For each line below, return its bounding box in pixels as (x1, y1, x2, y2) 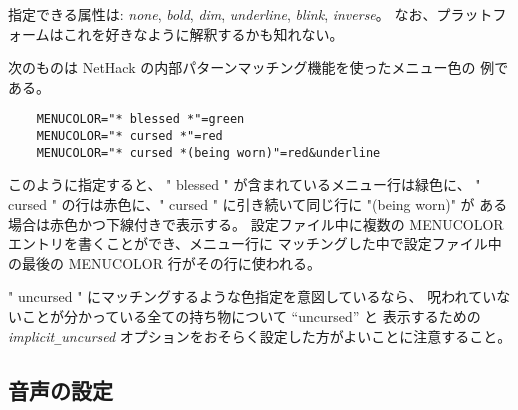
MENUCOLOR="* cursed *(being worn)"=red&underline (36, 145, 381, 160)
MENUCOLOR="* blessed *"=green (36, 112, 245, 127)
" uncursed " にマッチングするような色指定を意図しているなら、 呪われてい (8, 286, 497, 307)
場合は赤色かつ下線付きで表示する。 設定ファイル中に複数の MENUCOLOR (8, 213, 504, 234)
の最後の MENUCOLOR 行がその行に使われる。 (8, 252, 321, 273)
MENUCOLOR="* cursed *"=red (36, 129, 223, 144)
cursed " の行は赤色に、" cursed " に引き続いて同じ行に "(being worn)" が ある (8, 193, 508, 214)
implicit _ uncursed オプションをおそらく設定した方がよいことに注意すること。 (8, 325, 512, 346)
